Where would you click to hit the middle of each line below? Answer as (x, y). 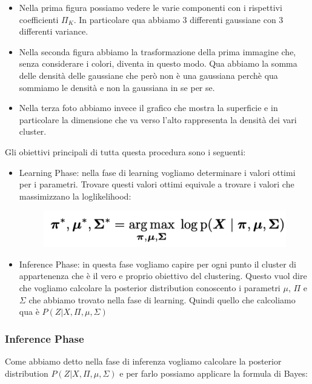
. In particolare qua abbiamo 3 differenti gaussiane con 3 (178, 19)
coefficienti (39, 19)
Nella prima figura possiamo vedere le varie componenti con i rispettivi (151, 7)
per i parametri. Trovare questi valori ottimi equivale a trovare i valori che (157, 184)
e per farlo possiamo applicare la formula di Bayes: (214, 373)
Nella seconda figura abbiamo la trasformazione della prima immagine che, (158, 51)
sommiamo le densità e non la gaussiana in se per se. (117, 87)
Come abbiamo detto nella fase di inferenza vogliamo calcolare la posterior (143, 361)
